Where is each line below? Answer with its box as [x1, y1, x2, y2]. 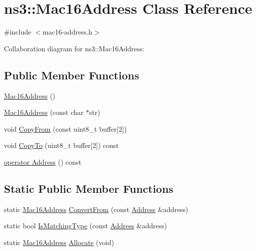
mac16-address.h [42, 27, 93, 37]
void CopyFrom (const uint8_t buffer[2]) [4, 123, 127, 134]
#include [4, 27, 32, 37]
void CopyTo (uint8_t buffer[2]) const [4, 140, 119, 150]
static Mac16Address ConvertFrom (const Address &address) [4, 204, 188, 214]
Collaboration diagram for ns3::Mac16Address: [4, 43, 145, 53]
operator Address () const [4, 156, 82, 167]
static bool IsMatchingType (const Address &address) [4, 220, 167, 231]
